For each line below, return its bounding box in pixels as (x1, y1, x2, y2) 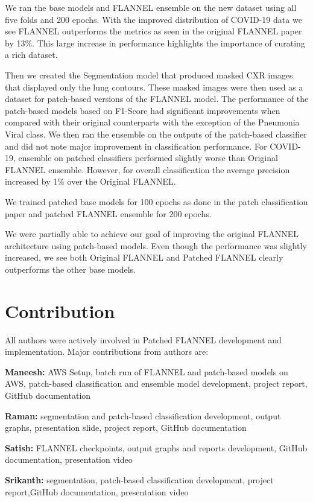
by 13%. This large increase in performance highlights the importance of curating (5, 36, 305, 49)
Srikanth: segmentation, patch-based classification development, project (5, 473, 274, 486)
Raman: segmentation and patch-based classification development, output (5, 409, 281, 422)
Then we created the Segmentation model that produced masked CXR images (5, 68, 293, 81)
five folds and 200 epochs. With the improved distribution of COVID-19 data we (5, 13, 302, 25)
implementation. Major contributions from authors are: (5, 345, 209, 358)
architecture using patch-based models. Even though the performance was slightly (5, 239, 307, 252)
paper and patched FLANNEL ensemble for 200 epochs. (5, 207, 212, 220)
